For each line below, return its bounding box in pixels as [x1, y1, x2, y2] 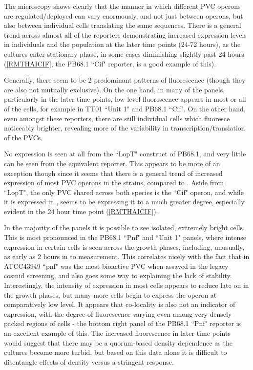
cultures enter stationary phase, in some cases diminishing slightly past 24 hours [4, 48, 244, 59]
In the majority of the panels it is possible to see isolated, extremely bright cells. [4, 222, 245, 233]
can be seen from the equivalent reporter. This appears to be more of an [4, 158, 220, 168]
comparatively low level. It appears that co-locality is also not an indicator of [4, 299, 235, 309]
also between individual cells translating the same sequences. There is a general [4, 20, 241, 30]
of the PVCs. [4, 132, 43, 142]
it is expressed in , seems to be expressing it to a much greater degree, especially [4, 196, 245, 207]
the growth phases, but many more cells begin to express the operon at [4, 289, 217, 300]
